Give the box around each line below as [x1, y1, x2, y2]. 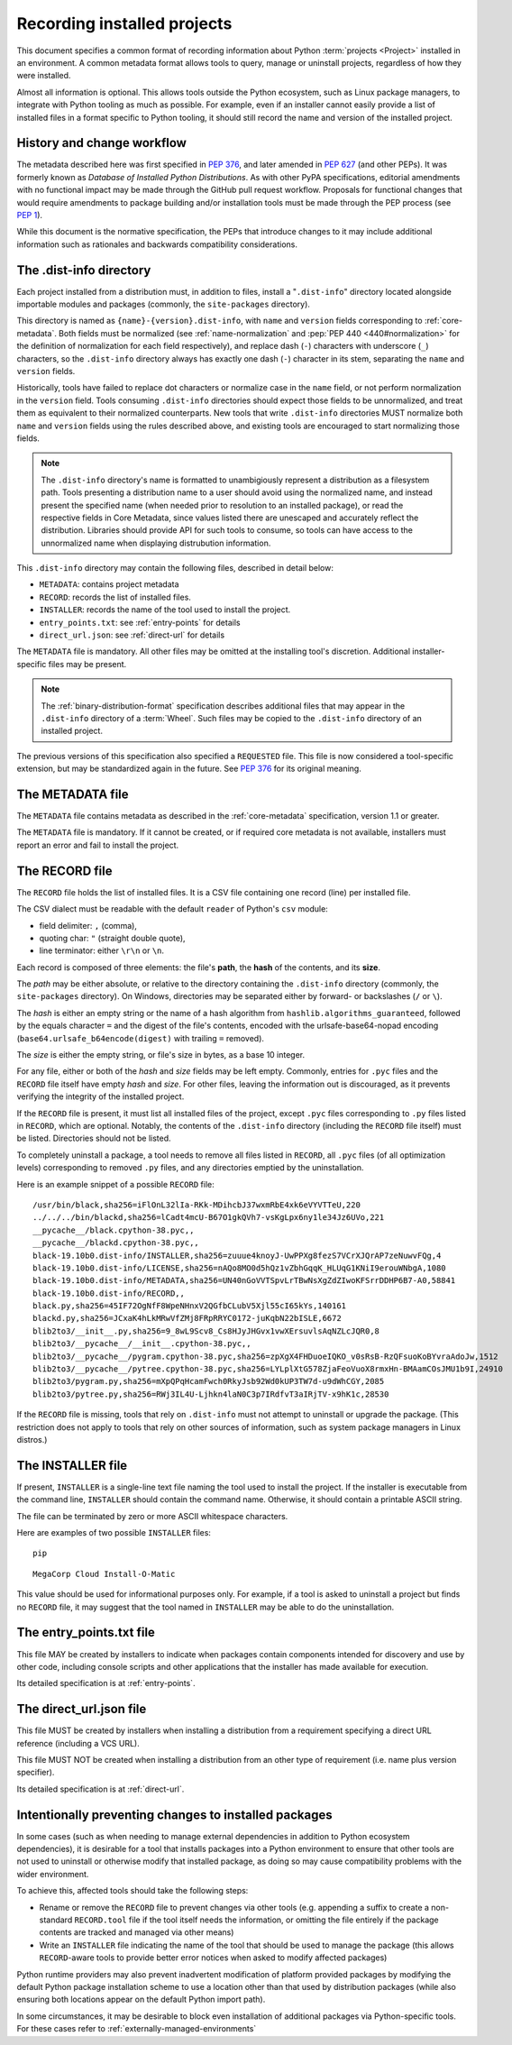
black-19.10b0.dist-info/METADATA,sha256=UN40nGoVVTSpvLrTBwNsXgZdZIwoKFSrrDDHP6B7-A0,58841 [32, 1276, 456, 1286]
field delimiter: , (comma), [39, 920, 137, 931]
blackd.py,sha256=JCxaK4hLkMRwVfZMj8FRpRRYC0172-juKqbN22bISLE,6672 [32, 1313, 342, 1324]
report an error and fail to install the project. [16, 839, 179, 850]
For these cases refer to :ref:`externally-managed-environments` [16, 2023, 257, 2034]
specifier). [16, 1767, 55, 1778]
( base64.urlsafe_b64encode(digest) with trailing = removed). [16, 1032, 265, 1043]
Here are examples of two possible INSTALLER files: [16, 1527, 212, 1538]
